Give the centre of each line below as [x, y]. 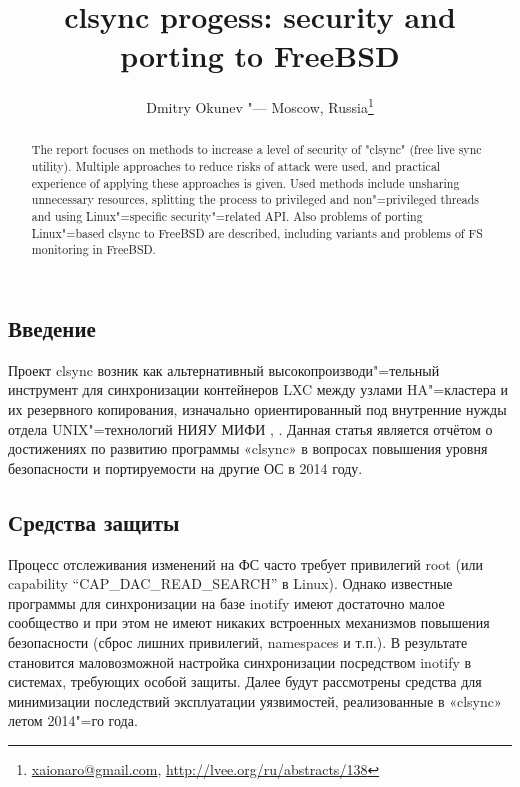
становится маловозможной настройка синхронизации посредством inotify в [240, 661]
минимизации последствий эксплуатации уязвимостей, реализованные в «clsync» [255, 700]
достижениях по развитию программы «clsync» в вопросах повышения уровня [248, 448]
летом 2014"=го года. [73, 720]
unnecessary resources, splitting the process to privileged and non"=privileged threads [255, 199]
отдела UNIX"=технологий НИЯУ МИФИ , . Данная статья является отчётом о [250, 428]
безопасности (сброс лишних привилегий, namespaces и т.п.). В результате [238, 641]
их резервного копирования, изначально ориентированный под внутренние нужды [257, 408]
